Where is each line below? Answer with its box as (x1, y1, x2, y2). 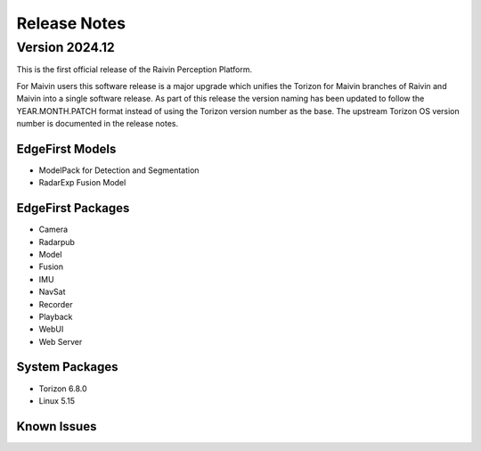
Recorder (38, 299, 73, 309)
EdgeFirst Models (16, 141, 117, 156)
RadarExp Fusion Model (38, 177, 126, 188)
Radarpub (38, 236, 76, 247)
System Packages (16, 359, 119, 374)
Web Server (38, 336, 83, 347)
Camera (38, 224, 69, 235)
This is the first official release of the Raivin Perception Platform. (16, 64, 253, 75)
